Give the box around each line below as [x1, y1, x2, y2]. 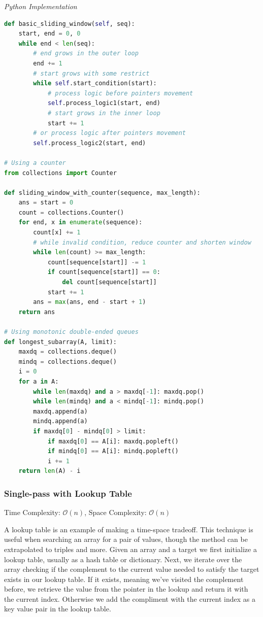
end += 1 [33, 59, 62, 67]
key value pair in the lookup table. [4, 603, 111, 614]
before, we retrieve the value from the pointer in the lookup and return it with [4, 584, 248, 594]
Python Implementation [4, 1, 77, 11]
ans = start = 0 [18, 199, 74, 207]
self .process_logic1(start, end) [47, 99, 160, 107]
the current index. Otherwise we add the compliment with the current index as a [4, 593, 255, 604]
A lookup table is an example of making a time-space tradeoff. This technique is [4, 524, 253, 534]
